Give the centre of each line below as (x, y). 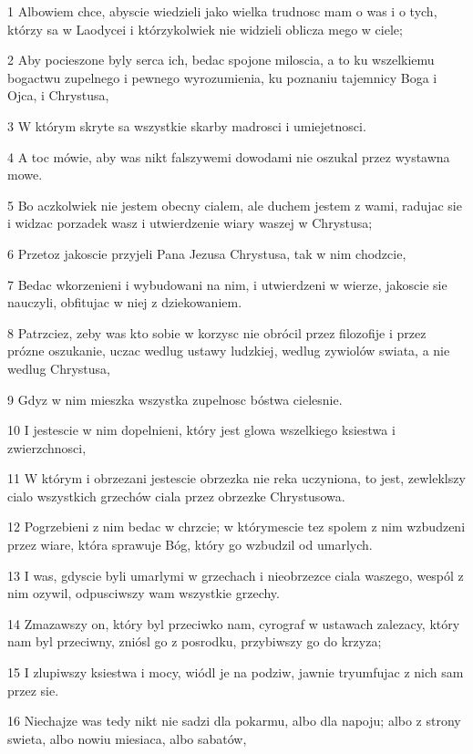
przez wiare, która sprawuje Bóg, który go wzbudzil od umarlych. (190, 545)
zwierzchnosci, (47, 447)
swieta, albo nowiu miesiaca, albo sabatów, (127, 738)
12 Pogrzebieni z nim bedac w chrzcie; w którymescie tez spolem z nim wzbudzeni (236, 527)
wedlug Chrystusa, (59, 368)
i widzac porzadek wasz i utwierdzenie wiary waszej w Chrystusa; (190, 223)
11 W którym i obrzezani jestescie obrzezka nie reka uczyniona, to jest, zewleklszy (236, 478)
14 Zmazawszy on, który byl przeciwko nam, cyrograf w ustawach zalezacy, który (234, 623)
